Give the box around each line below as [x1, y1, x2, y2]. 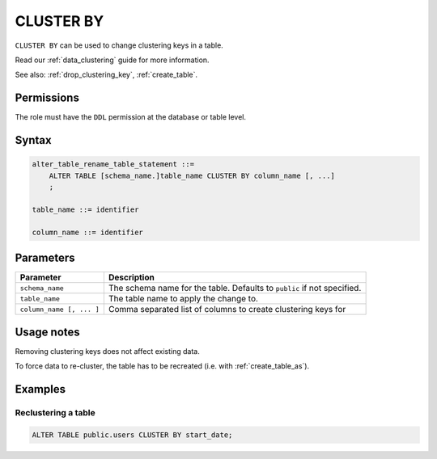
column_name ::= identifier [32, 227, 143, 237]
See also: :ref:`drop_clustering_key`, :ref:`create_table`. [15, 69, 198, 80]
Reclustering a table [15, 406, 96, 418]
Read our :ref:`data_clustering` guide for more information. [15, 55, 210, 65]
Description [108, 272, 155, 283]
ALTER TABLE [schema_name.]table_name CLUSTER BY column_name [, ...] [49, 171, 336, 180]
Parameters [15, 251, 75, 264]
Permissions [15, 91, 80, 105]
